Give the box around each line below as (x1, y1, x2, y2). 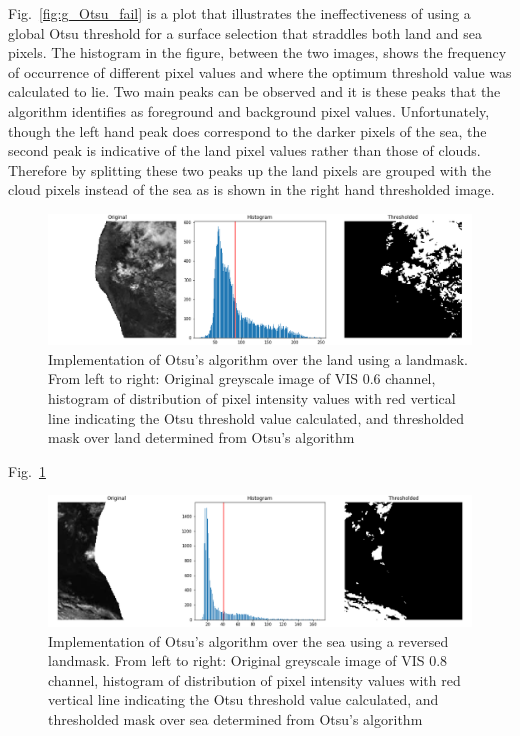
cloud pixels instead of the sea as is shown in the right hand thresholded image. (8, 179, 495, 200)
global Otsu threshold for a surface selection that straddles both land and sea (8, 22, 482, 43)
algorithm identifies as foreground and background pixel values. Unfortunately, (8, 100, 490, 121)
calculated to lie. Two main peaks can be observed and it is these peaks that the (8, 81, 501, 102)
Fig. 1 (8, 460, 46, 481)
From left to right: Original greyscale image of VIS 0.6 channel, (48, 368, 436, 389)
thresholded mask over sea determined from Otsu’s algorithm (48, 708, 423, 729)
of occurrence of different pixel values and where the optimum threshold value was (8, 61, 512, 82)
